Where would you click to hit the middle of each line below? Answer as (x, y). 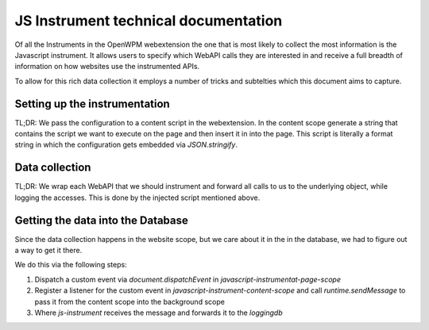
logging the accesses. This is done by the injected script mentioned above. (137, 198)
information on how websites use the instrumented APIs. (107, 67)
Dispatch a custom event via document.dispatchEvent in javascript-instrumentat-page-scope (188, 279)
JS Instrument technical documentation (149, 21)
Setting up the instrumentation (92, 104)
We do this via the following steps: (71, 265)
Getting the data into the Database (101, 220)
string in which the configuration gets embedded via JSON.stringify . (126, 145)
